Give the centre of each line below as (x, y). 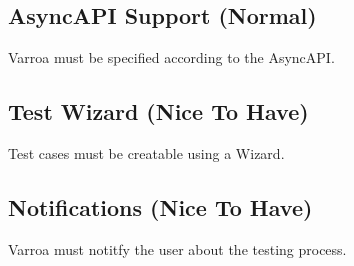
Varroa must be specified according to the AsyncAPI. (171, 57)
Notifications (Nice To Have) (160, 206)
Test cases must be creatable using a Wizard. (146, 153)
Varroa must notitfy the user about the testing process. (177, 248)
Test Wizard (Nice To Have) (158, 111)
